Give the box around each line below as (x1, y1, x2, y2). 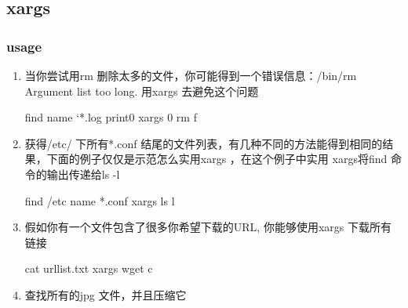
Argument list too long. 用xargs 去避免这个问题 (24, 82, 259, 99)
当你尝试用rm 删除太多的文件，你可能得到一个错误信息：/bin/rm (24, 67, 357, 83)
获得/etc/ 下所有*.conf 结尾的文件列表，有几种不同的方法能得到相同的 (24, 135, 383, 151)
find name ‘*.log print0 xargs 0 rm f (24, 109, 197, 125)
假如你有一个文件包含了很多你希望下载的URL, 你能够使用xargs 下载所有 (24, 219, 392, 235)
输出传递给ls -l (46, 165, 120, 182)
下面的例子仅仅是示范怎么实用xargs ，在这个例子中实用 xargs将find (46, 150, 388, 167)
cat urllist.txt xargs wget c (24, 260, 153, 277)
